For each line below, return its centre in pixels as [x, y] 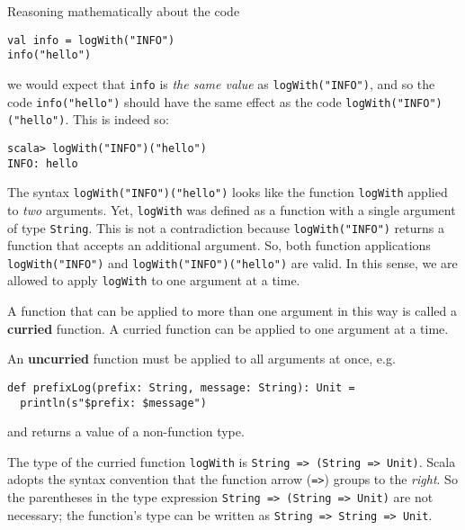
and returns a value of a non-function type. [126, 431]
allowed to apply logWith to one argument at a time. [154, 280]
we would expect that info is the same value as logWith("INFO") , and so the [221, 83]
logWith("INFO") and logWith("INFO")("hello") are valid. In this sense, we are [232, 262]
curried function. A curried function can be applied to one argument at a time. [228, 328]
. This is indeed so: [117, 119]
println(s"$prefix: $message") [113, 403]
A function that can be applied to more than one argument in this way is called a [232, 311]
